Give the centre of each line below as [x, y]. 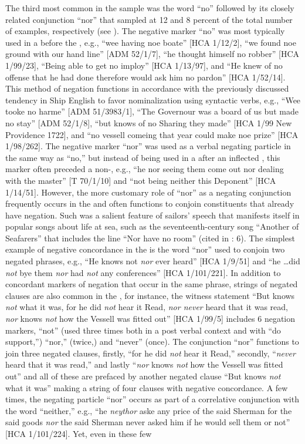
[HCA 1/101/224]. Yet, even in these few [79, 433]
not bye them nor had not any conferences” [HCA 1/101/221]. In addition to [143, 272]
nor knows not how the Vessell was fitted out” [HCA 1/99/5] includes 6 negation [150, 319]
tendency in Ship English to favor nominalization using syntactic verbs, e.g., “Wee [153, 100]
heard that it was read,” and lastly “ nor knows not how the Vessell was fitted [144, 364]
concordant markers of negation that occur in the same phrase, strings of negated [152, 284]
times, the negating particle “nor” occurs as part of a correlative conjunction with [152, 399]
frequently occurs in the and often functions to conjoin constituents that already [150, 203]
